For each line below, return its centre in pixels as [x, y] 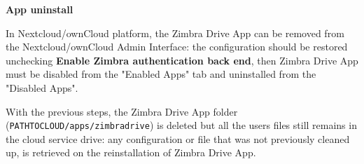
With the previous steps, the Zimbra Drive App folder [122, 111]
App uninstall [40, 9]
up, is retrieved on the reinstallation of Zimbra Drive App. [131, 152]
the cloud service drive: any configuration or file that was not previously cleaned [178, 138]
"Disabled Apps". [42, 87]
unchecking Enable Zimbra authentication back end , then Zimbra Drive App [182, 60]
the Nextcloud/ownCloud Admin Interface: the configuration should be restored [177, 47]
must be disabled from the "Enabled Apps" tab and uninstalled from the [161, 74]
